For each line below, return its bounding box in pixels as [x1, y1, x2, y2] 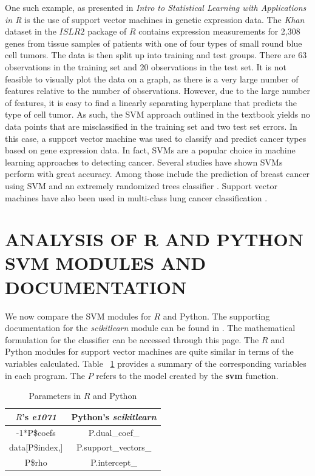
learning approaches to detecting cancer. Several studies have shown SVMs [5, 155, 283, 168]
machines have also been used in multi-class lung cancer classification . [5, 191, 268, 204]
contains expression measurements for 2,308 [138, 25, 300, 38]
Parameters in [29, 389, 81, 402]
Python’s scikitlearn [71, 410, 157, 423]
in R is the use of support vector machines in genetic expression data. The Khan [5, 13, 305, 25]
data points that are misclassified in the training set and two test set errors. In [5, 119, 297, 132]
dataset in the [5, 25, 56, 38]
